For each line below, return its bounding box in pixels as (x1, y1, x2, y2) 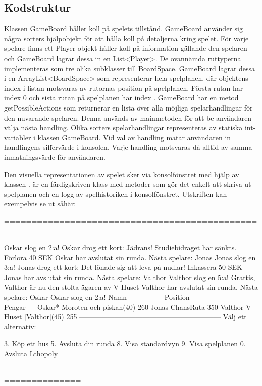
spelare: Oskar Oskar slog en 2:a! (4, 292, 106, 302)
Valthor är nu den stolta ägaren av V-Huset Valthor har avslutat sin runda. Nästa (4, 282, 258, 292)
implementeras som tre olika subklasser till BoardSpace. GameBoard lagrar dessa (4, 63, 255, 73)
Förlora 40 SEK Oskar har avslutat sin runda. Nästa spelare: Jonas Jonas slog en (4, 252, 256, 262)
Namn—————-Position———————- (108, 292, 242, 302)
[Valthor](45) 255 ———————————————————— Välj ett (24, 311, 247, 322)
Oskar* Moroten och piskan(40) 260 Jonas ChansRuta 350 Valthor (37, 301, 244, 312)
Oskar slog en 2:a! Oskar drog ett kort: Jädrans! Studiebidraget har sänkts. (4, 242, 237, 253)
